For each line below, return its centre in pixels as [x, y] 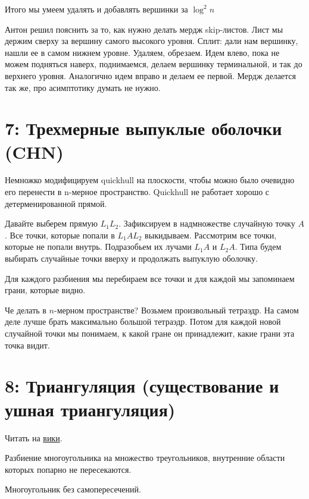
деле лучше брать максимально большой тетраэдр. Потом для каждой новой [143, 321]
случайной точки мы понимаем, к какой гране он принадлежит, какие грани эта [150, 333]
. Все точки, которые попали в [60, 235]
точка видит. [27, 345]
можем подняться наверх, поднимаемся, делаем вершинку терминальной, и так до [154, 64]
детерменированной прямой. [56, 203]
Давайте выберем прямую [51, 223]
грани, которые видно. [45, 290]
